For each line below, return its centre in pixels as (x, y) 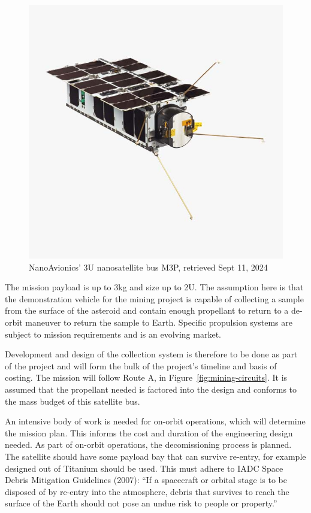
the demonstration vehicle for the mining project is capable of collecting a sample (154, 298)
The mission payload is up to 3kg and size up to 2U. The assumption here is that (154, 287)
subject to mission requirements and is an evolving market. (113, 334)
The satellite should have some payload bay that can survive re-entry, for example (155, 456)
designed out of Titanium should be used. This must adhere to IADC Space (144, 468)
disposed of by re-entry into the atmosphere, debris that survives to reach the (147, 491)
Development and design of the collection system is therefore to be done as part (151, 354)
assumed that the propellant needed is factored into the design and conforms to (151, 389)
